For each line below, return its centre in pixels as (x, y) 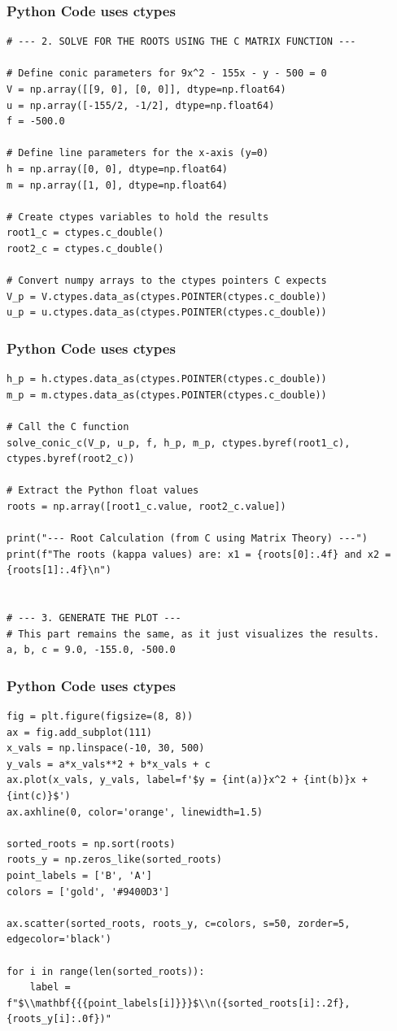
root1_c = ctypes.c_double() (85, 233)
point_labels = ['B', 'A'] (79, 875)
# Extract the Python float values (103, 491)
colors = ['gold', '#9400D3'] (88, 892)
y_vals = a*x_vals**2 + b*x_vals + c (109, 764)
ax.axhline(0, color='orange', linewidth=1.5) (135, 812)
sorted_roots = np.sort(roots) (91, 844)
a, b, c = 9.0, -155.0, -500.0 (91, 650)
